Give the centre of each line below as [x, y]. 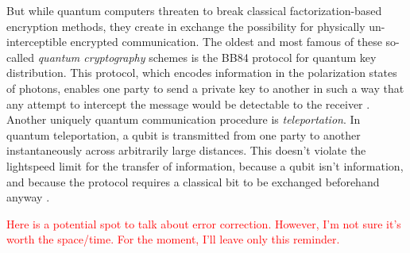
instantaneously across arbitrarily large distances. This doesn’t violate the [186, 150]
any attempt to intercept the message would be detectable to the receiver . [188, 103]
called [20, 57]
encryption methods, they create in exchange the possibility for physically [186, 26]
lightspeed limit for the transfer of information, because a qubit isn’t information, [205, 165]
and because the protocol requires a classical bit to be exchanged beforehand [193, 181]
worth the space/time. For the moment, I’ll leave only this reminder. [173, 239]
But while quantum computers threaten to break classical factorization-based [194, 10]
